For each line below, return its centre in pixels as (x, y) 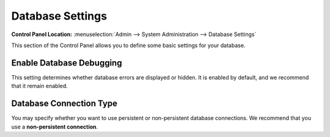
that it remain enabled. (40, 86)
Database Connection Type (64, 104)
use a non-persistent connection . (55, 127)
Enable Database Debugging (67, 63)
